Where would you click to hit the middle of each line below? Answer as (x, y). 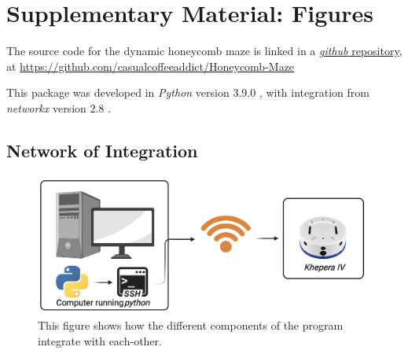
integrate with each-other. (100, 340)
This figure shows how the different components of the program (191, 325)
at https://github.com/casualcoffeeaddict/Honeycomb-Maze (151, 66)
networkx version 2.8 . (59, 107)
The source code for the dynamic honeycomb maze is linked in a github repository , (204, 51)
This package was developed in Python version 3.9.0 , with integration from (188, 92)
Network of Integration (102, 150)
